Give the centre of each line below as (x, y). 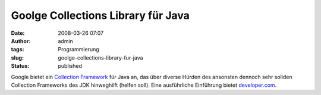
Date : (18, 33)
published (70, 66)
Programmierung (78, 50)
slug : (17, 58)
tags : (18, 50)
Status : (20, 66)
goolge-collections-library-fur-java (100, 58)
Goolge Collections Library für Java (100, 15)
